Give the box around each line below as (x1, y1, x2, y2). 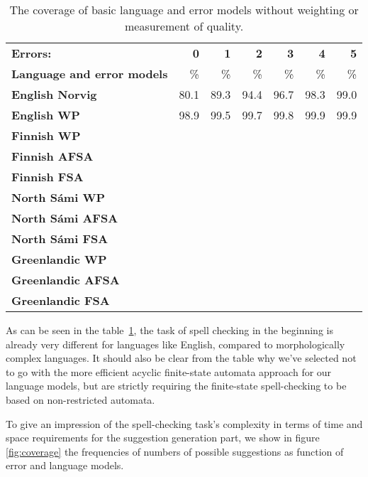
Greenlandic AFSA (11, 272, 120, 288)
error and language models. (6, 458, 124, 473)
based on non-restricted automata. (6, 392, 155, 407)
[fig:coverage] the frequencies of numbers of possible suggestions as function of (6, 444, 344, 459)
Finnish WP (11, 127, 81, 144)
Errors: (11, 45, 52, 61)
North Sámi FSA (11, 230, 108, 247)
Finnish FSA (11, 168, 84, 185)
